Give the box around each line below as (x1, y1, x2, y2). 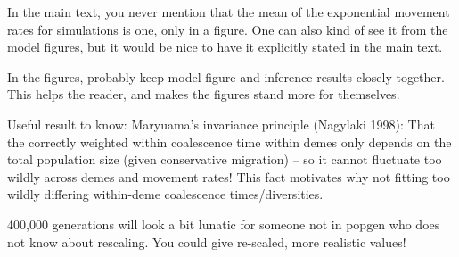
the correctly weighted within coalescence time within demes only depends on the (7, 132, 452, 151)
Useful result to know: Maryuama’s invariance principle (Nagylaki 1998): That (7, 114, 435, 133)
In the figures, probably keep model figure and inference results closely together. (7, 67, 445, 86)
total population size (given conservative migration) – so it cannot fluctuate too (7, 150, 442, 169)
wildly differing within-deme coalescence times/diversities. (7, 185, 324, 203)
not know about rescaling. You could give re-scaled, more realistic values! (7, 232, 406, 251)
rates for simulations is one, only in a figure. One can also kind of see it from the (7, 20, 448, 38)
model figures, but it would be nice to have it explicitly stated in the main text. (7, 37, 443, 56)
